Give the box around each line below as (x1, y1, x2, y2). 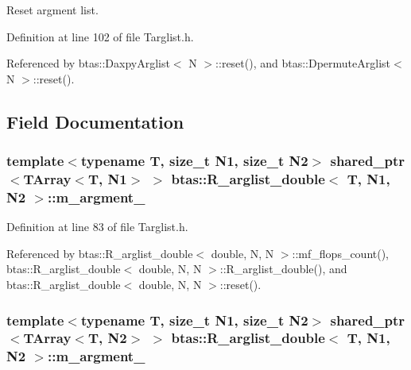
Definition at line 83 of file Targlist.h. (6, 218, 188, 235)
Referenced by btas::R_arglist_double (6, 245, 193, 261)
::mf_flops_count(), (292, 245, 390, 261)
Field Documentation (6, 109, 184, 133)
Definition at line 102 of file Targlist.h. (6, 28, 194, 44)
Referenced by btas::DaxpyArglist (6, 55, 170, 71)
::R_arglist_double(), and (219, 260, 347, 277)
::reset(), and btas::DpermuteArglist (215, 55, 391, 71)
